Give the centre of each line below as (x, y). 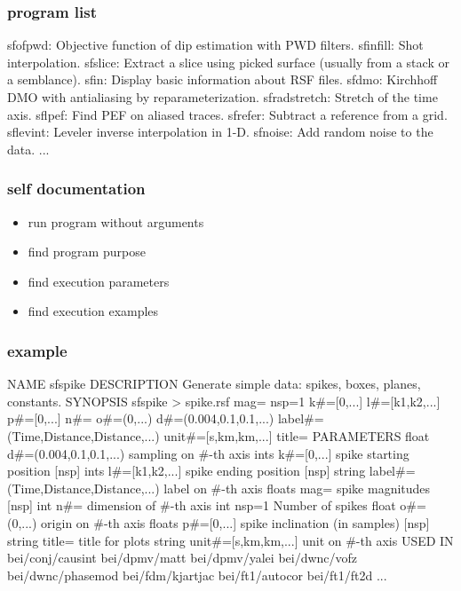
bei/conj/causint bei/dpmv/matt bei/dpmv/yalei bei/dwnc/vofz (183, 558)
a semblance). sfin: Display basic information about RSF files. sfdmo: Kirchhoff (223, 79)
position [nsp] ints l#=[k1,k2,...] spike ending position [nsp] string (187, 471)
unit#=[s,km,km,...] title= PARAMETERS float (297, 435)
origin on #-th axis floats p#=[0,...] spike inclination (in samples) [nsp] (235, 522)
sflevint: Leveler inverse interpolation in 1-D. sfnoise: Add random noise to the (220, 132)
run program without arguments (116, 221)
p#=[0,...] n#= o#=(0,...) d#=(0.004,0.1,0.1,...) (141, 418)
